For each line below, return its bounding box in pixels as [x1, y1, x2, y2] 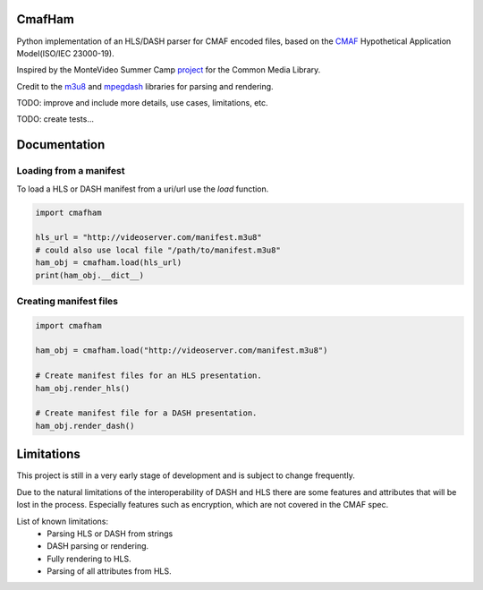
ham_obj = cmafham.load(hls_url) [35, 258, 182, 268]
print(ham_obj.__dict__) [35, 269, 145, 280]
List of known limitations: [16, 516, 109, 526]
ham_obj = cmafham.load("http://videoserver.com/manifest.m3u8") [35, 346, 328, 355]
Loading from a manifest [16, 165, 125, 177]
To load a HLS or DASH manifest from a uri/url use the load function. [16, 184, 269, 194]
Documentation [16, 137, 106, 152]
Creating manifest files [16, 295, 118, 307]
